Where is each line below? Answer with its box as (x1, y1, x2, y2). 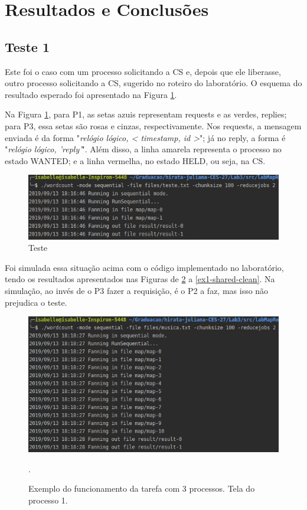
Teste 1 (5, 37, 50, 55)
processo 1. (28, 494, 68, 506)
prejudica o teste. (5, 296, 67, 308)
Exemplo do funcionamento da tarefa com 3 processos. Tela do (28, 482, 255, 495)
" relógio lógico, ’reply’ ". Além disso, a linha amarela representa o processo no (5, 143, 282, 155)
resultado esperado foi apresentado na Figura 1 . (5, 88, 177, 100)
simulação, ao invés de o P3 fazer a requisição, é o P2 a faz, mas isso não (5, 284, 269, 296)
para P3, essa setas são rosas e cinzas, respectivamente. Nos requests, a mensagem (5, 119, 302, 132)
